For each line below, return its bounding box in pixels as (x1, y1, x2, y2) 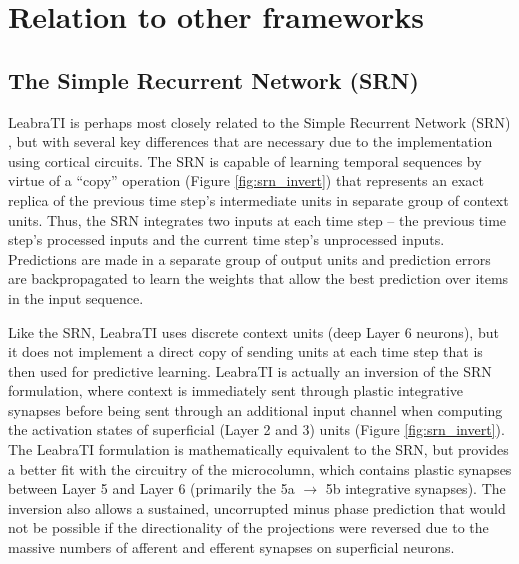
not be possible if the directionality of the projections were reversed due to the (8, 517, 489, 538)
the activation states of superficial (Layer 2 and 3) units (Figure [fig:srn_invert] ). (8, 419, 505, 440)
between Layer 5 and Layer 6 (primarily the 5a (8, 478, 295, 499)
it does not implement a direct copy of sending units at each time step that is (8, 341, 483, 362)
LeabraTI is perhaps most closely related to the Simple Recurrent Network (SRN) (8, 111, 511, 132)
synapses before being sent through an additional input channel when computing (8, 399, 503, 420)
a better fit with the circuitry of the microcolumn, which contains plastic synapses (8, 458, 512, 479)
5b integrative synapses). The (325, 478, 506, 499)
